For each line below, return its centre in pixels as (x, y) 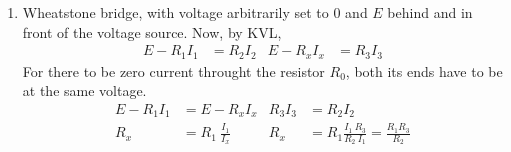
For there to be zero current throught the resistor (173, 70)
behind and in (430, 12)
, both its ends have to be (424, 70)
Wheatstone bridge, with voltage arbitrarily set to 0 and (195, 12)
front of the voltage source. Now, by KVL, (152, 31)
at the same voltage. (84, 90)
